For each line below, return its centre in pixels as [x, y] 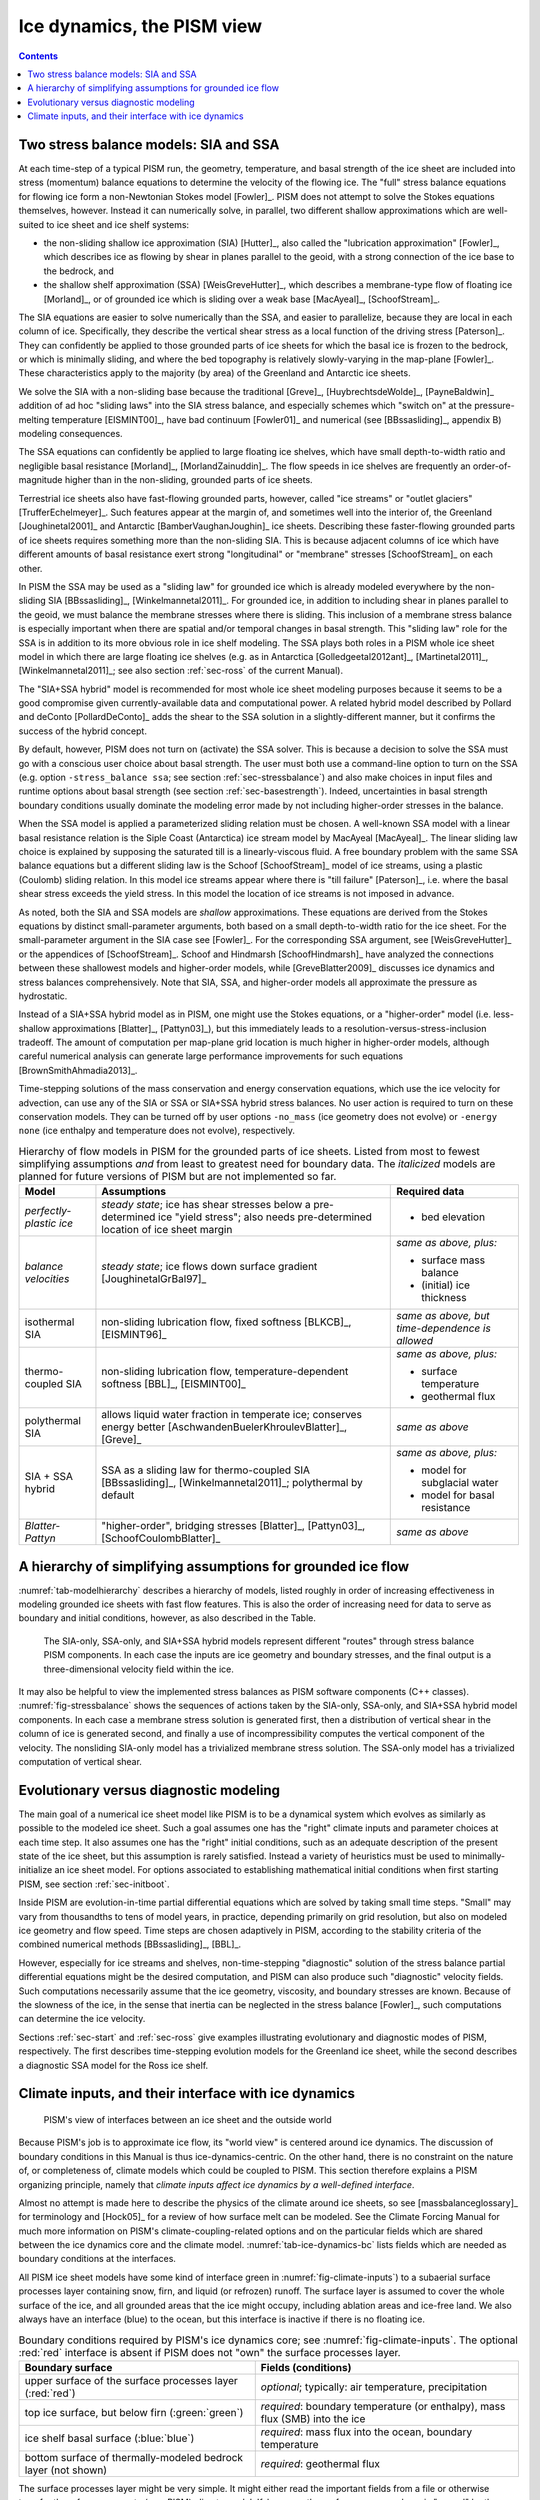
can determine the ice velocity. [82, 2019]
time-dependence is [444, 1328]
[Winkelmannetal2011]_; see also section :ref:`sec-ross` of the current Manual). [181, 671]
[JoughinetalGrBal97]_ [154, 1279]
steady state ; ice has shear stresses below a [206, 1205]
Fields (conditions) [306, 2367]
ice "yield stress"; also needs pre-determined [265, 1217]
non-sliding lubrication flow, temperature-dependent [225, 1372]
